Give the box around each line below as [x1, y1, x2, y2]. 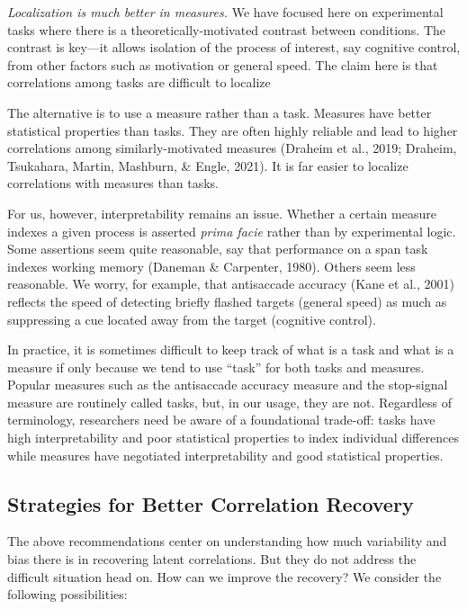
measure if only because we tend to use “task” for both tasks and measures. [7, 357, 425, 376]
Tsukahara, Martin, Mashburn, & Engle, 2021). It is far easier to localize [7, 156, 409, 175]
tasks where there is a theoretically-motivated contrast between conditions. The [7, 20, 445, 39]
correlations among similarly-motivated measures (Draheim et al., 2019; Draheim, [7, 139, 457, 157]
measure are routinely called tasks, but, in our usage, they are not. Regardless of [7, 392, 452, 411]
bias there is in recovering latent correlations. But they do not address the [7, 550, 417, 569]
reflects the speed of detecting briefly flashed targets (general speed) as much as [7, 291, 447, 310]
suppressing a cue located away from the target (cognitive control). [7, 309, 376, 328]
